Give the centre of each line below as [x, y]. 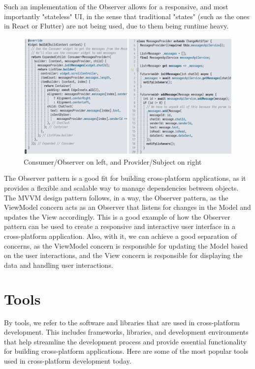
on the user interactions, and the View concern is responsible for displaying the [123, 255]
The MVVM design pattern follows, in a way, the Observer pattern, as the [116, 197]
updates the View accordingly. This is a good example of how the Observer [117, 216]
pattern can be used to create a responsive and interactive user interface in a [120, 226]
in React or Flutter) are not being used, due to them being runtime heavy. [116, 26]
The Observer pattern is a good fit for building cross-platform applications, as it [125, 178]
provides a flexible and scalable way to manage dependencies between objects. [121, 188]
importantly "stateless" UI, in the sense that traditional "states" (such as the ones [127, 16]
